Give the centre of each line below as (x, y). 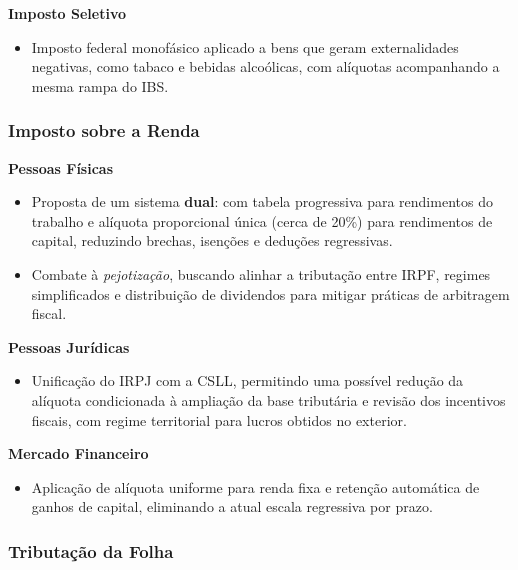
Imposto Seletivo (67, 13)
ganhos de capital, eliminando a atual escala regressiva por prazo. (232, 506)
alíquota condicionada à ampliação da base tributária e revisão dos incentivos (268, 399)
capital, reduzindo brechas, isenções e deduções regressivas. (212, 240)
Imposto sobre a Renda (104, 130)
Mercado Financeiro (78, 453)
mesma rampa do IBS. (100, 85)
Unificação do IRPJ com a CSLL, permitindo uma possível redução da (247, 380)
